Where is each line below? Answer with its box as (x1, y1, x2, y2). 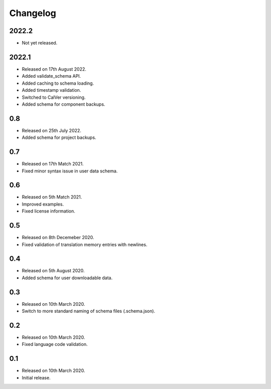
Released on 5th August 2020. (22, 268, 85, 274)
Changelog (9, 8, 56, 19)
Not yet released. (22, 40, 58, 46)
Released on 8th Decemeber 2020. (22, 235, 94, 241)
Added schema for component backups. (22, 101, 105, 107)
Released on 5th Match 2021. (22, 194, 82, 200)
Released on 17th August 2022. (22, 66, 86, 72)
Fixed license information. (22, 208, 75, 214)
